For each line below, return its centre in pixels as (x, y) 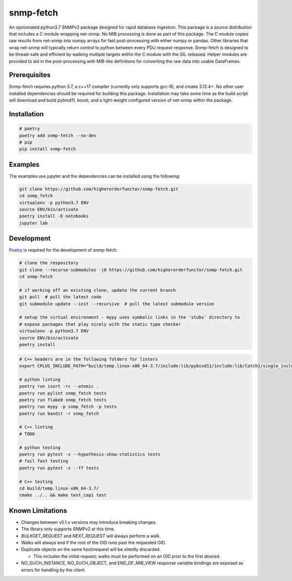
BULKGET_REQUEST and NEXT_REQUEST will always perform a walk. (91, 536)
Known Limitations (38, 511)
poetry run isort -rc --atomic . (59, 386)
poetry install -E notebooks (54, 216)
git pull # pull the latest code (60, 297)
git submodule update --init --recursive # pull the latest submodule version (117, 304)
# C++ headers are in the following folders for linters (89, 359)
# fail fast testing (44, 461)
